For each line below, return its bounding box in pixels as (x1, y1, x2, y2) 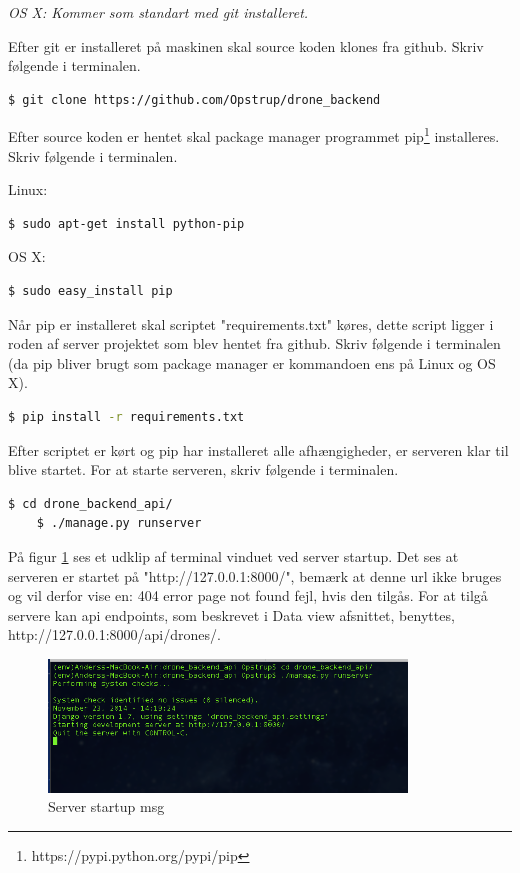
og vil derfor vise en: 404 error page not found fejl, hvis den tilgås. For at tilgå (8, 585, 488, 606)
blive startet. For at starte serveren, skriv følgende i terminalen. (8, 459, 399, 480)
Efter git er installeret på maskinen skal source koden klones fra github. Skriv (8, 35, 484, 56)
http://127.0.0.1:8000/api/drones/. (8, 624, 221, 645)
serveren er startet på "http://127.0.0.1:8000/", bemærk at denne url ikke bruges (8, 565, 502, 586)
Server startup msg (48, 796, 165, 817)
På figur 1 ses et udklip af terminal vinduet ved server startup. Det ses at (8, 545, 459, 566)
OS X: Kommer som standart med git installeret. (8, 2, 309, 22)
